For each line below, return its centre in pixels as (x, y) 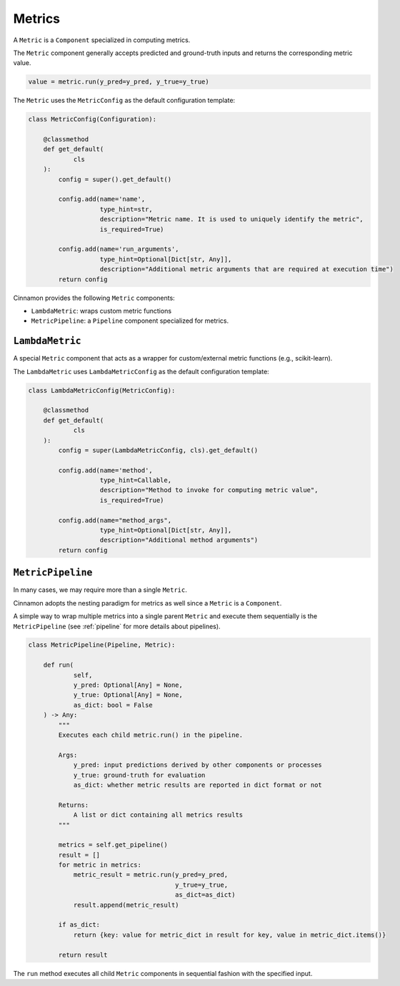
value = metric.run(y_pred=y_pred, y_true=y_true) (119, 82)
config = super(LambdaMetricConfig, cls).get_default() (158, 450)
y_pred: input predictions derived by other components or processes (198, 765)
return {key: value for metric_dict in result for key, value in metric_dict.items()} (230, 935)
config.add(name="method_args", (115, 520)
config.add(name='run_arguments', (119, 249)
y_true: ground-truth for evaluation (139, 775)
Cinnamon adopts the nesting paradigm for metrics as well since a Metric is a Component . (147, 603)
